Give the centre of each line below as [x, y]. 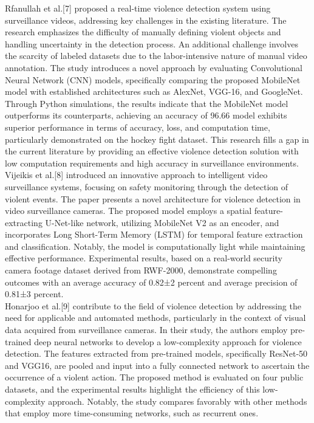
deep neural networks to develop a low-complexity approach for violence [168, 341]
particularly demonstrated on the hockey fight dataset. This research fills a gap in [157, 139]
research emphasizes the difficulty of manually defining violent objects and [143, 32]
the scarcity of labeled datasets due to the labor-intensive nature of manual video [156, 56]
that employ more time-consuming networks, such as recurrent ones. [132, 413]
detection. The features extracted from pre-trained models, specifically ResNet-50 [156, 353]
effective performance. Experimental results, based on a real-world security [144, 258]
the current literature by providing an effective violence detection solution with [152, 151]
